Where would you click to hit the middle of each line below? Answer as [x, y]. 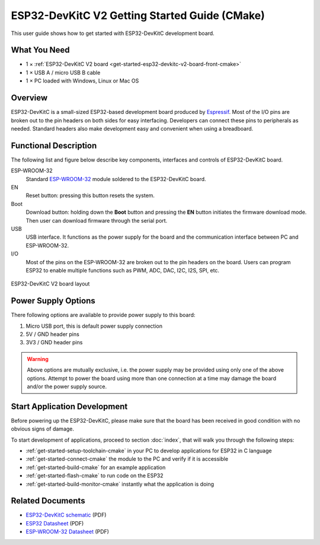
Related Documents [48, 501]
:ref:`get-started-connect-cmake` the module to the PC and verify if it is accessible [127, 459]
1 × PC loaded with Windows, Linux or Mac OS [82, 81]
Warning [38, 359]
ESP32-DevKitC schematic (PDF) [66, 515]
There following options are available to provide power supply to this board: [103, 315]
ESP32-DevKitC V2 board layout [50, 284]
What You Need [40, 50]
